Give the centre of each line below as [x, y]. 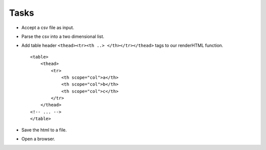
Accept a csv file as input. [48, 28]
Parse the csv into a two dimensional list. [63, 36]
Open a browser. [38, 139]
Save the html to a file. [44, 130]
